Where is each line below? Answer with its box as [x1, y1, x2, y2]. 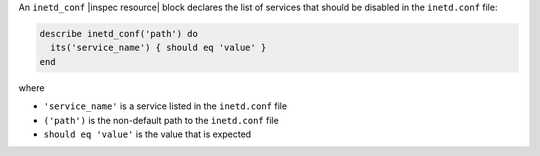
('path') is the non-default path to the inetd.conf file [43, 114, 279, 126]
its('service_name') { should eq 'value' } [50, 42, 267, 54]
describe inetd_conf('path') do [39, 28, 199, 39]
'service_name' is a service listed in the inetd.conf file [43, 100, 288, 112]
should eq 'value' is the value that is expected [43, 128, 252, 140]
